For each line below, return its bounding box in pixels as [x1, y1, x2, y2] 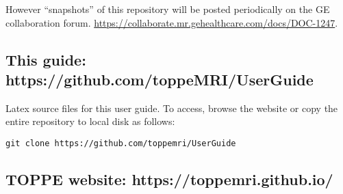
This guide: [5, 48, 86, 70]
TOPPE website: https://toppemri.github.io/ [5, 169, 333, 190]
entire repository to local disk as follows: [5, 114, 175, 128]
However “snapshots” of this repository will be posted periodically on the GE [5, 2, 330, 16]
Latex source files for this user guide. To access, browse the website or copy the [5, 100, 338, 115]
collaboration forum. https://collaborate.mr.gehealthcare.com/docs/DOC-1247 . [5, 15, 338, 29]
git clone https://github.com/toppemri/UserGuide [5, 138, 236, 148]
